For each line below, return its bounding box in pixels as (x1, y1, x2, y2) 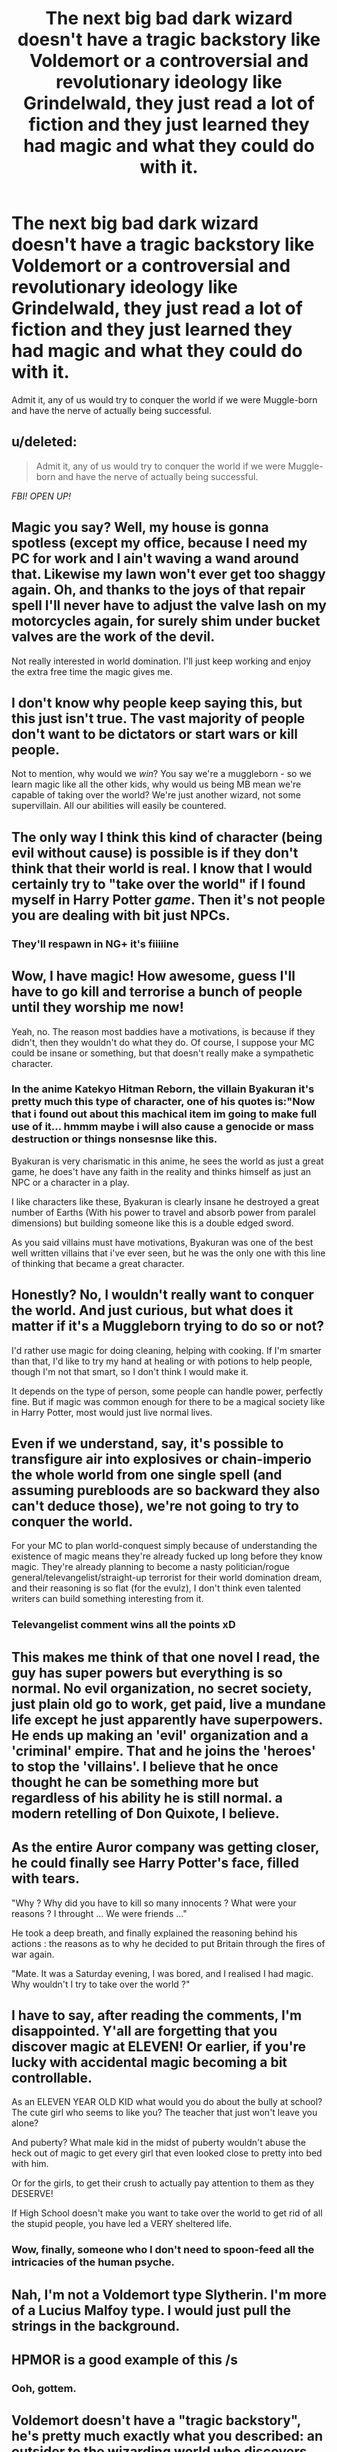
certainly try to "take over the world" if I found (11, 875, 306, 892)
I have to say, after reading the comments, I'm (11, 2007, 303, 2024)
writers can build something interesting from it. (11, 1593, 204, 1605)
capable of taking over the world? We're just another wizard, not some (11, 789, 301, 801)
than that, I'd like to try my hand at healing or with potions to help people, (11, 1355, 313, 1367)
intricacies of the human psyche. (11, 2255, 176, 2269)
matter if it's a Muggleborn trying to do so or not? (11, 1318, 324, 1335)
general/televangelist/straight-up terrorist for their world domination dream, (11, 1572, 323, 1584)
